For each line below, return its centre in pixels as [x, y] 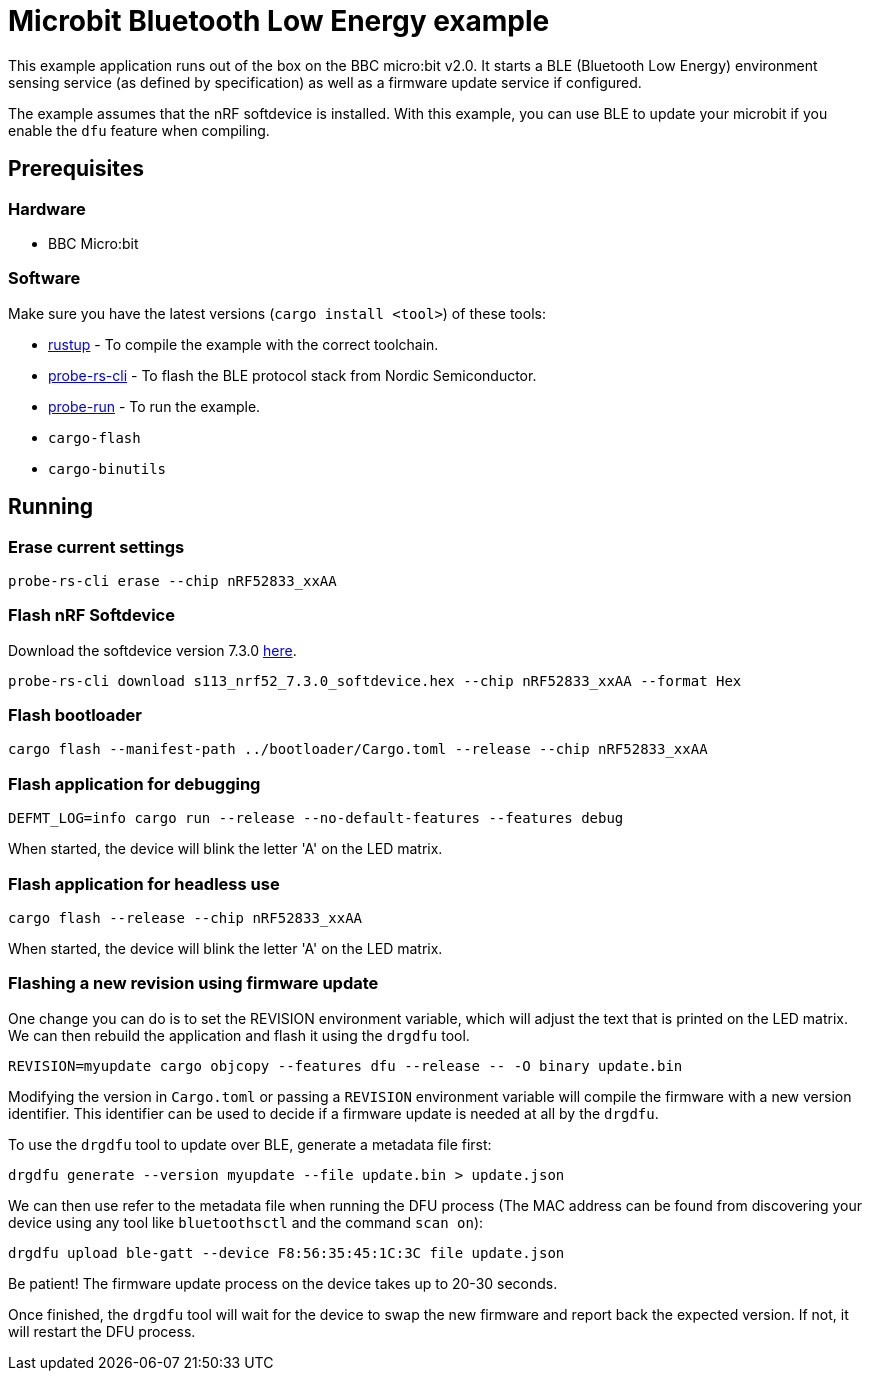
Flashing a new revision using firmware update [193, 983]
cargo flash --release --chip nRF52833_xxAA [185, 917]
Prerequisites [76, 169]
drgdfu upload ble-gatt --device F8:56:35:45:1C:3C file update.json [286, 1252]
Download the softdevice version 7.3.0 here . [152, 650]
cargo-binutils [107, 468]
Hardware [47, 208]
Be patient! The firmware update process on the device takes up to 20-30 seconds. [283, 1283]
